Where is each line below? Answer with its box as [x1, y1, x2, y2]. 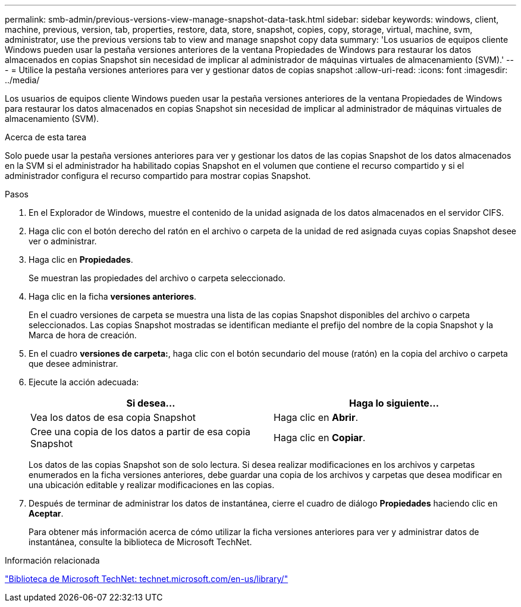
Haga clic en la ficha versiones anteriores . [29, 291, 197, 301]
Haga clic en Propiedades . [29, 254, 133, 265]
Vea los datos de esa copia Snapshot [30, 411, 196, 423]
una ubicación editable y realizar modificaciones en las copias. [29, 480, 275, 490]
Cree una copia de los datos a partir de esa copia [30, 426, 250, 438]
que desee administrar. [29, 358, 118, 369]
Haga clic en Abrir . [274, 411, 359, 423]
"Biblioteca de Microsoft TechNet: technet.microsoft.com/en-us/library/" [5, 574, 288, 584]
